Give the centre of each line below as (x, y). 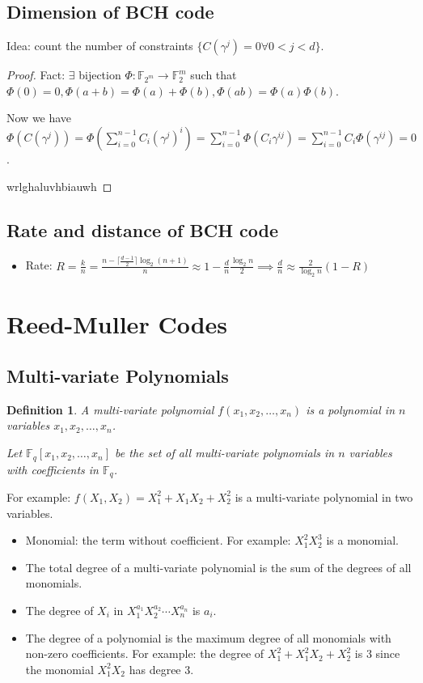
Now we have (39, 118)
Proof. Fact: (36, 75)
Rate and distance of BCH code (143, 229)
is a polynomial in (351, 409)
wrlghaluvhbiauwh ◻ (59, 186)
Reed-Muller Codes (117, 324)
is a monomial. (362, 540)
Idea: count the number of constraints (100, 46)
